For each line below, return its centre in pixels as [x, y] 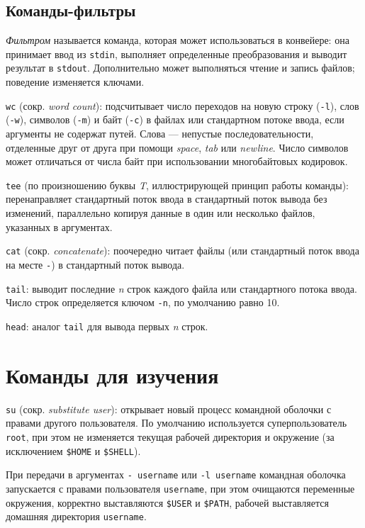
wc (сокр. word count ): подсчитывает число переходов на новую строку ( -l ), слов [182, 105]
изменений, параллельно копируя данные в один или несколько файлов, [161, 213]
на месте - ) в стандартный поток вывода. [95, 264]
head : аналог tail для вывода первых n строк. [107, 326]
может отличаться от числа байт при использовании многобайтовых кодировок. [177, 161]
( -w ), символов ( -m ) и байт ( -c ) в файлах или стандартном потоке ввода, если [175, 119]
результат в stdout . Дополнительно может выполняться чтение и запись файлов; [180, 68]
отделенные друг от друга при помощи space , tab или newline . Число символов [177, 147]
